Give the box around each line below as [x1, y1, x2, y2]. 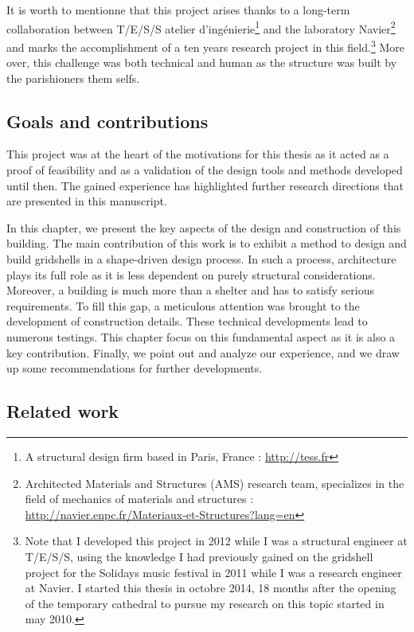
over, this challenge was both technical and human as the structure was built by [6, 54, 397, 71]
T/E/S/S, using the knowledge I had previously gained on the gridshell [25, 548, 373, 564]
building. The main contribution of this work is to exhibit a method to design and [6, 235, 407, 252]
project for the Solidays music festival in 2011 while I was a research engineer [25, 564, 402, 580]
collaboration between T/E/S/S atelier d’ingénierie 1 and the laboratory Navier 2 [6, 18, 396, 37]
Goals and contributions [6, 108, 209, 133]
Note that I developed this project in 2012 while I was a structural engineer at [25, 533, 408, 549]
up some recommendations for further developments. [6, 360, 263, 376]
